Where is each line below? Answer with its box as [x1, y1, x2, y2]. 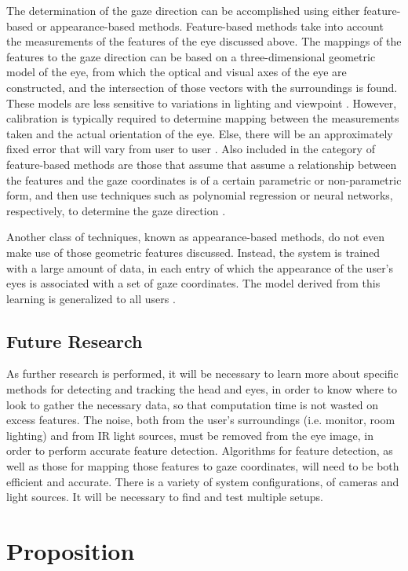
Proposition [6, 535, 135, 567]
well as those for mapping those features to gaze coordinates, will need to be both [6, 458, 399, 474]
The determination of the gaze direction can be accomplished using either [6, 2, 360, 18]
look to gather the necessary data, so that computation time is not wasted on [6, 396, 379, 412]
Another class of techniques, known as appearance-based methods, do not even [6, 229, 384, 245]
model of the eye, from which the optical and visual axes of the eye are [6, 64, 347, 80]
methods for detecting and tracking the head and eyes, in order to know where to [6, 381, 398, 397]
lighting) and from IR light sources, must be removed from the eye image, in [6, 426, 373, 443]
